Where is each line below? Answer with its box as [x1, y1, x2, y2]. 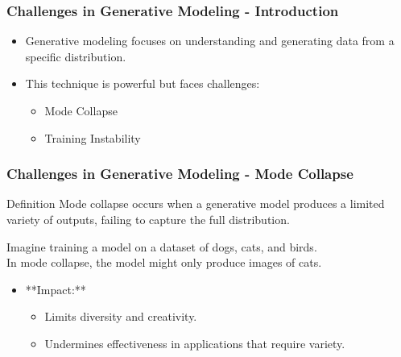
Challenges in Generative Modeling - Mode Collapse [6, 164, 353, 184]
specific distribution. [25, 48, 126, 64]
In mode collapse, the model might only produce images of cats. [6, 254, 322, 271]
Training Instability [44, 129, 141, 146]
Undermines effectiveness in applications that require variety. [44, 334, 345, 351]
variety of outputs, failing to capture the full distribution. [6, 211, 290, 227]
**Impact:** [25, 280, 86, 297]
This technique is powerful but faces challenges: [25, 75, 260, 92]
